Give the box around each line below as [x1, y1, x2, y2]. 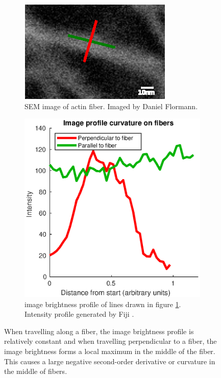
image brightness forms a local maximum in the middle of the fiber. [4, 346, 215, 357]
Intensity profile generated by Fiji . [24, 309, 134, 319]
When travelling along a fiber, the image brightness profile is [4, 325, 194, 336]
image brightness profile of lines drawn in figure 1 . [24, 298, 181, 309]
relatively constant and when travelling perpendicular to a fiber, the [4, 336, 217, 346]
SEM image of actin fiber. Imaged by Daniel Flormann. [24, 100, 198, 111]
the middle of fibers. [4, 366, 67, 376]
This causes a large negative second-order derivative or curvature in [4, 356, 215, 366]
